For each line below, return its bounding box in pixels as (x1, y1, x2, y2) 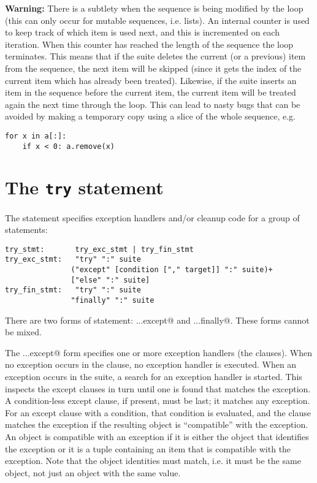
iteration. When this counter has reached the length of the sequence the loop (5, 37, 294, 50)
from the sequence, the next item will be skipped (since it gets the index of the (5, 61, 302, 74)
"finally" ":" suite (71, 295, 155, 305)
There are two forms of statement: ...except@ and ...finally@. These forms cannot (5, 313, 310, 326)
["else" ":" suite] (71, 275, 150, 284)
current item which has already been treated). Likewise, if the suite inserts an (5, 74, 297, 86)
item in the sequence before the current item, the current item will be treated (5, 86, 296, 99)
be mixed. (5, 325, 42, 338)
